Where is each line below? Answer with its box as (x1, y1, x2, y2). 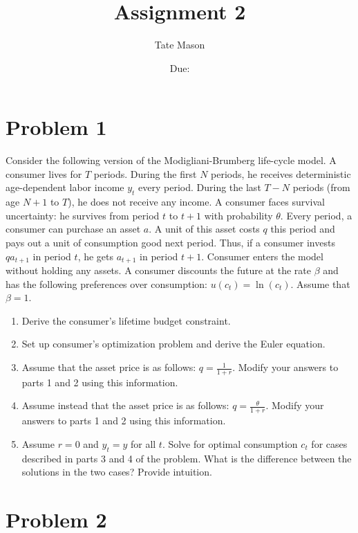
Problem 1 (6, 113, 107, 141)
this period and (270, 222, 335, 236)
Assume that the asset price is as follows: (21, 360, 196, 374)
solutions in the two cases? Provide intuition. (21, 464, 212, 479)
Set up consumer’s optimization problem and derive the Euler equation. (21, 336, 326, 351)
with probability (204, 208, 273, 222)
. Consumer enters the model (201, 249, 323, 263)
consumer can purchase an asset (6, 222, 141, 236)
